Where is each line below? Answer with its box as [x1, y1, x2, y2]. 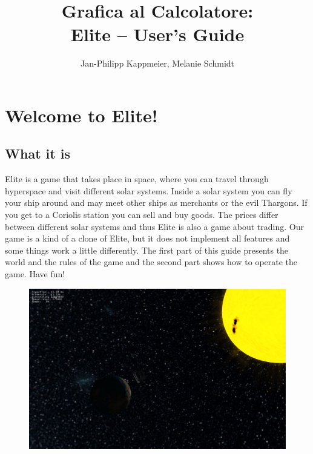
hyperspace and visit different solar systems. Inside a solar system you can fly [5, 184, 292, 197]
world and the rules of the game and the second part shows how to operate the [5, 255, 298, 268]
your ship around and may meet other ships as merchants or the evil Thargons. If [5, 196, 308, 209]
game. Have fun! [5, 268, 65, 280]
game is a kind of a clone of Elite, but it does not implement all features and [5, 232, 290, 245]
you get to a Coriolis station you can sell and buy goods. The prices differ [5, 208, 278, 221]
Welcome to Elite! [5, 102, 158, 127]
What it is [5, 144, 70, 163]
